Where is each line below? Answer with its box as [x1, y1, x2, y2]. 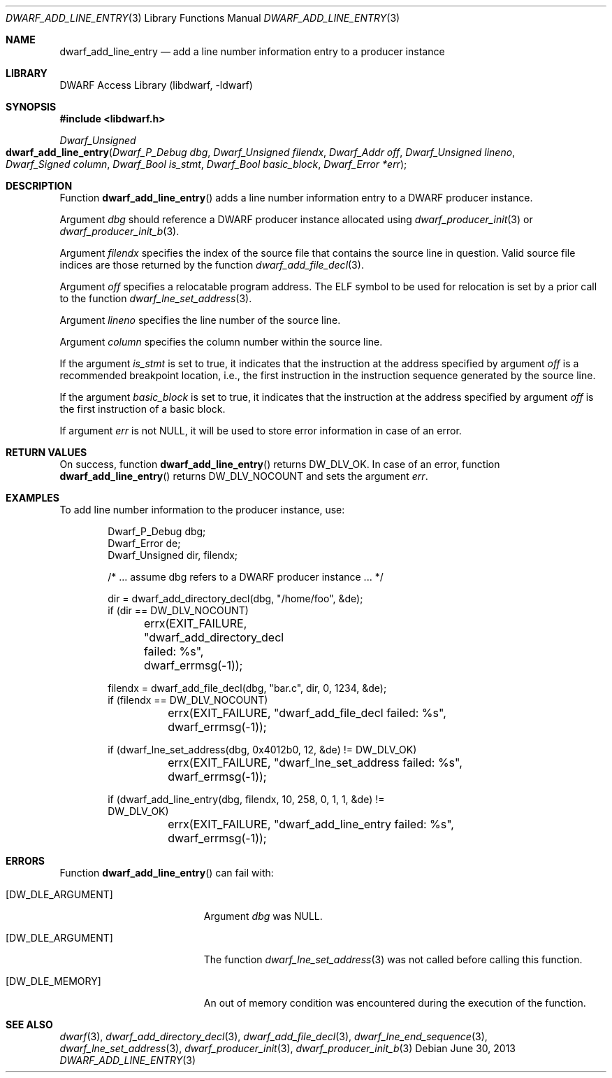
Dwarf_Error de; [108, 537, 181, 549]
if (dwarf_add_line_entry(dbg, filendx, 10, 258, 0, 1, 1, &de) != [108, 793, 385, 805]
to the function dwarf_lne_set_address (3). [59, 292, 252, 304]
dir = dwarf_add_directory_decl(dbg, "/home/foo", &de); [108, 593, 363, 604]
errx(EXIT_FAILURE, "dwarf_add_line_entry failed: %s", [168, 817, 454, 831]
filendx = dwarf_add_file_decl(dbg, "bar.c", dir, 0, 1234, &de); [108, 682, 387, 694]
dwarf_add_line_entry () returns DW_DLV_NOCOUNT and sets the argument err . [59, 470, 428, 482]
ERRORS [6, 855, 45, 867]
